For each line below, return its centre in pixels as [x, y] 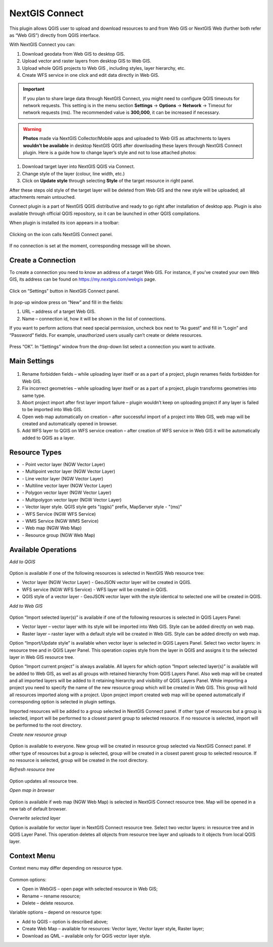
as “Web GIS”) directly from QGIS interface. [55, 35]
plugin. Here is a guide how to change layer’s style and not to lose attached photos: [110, 153]
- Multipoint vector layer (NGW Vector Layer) [69, 471]
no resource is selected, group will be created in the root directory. [79, 760]
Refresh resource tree [32, 770]
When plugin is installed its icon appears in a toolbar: [64, 223]
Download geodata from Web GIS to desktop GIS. [74, 54]
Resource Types [35, 452]
